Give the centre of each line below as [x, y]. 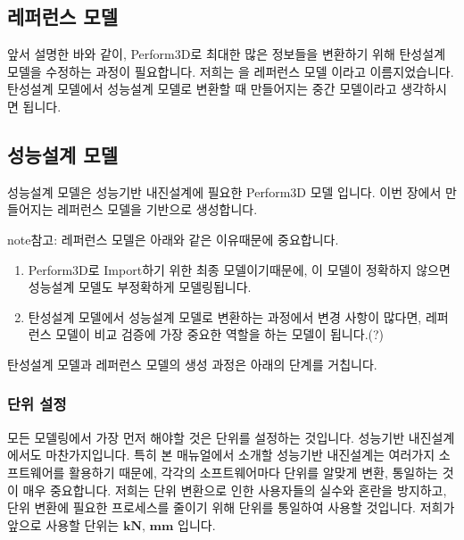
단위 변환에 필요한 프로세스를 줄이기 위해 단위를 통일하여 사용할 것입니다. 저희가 [231, 507]
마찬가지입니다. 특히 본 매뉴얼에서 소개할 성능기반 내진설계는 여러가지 [240, 455]
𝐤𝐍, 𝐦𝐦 [148, 526]
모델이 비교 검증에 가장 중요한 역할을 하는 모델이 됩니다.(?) [220, 334]
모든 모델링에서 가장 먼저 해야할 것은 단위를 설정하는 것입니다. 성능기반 [206, 437]
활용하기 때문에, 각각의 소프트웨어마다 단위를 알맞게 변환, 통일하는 [253, 472]
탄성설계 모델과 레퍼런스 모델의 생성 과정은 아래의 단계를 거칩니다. [192, 364]
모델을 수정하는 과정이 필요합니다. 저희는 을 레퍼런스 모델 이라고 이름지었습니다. [231, 71]
